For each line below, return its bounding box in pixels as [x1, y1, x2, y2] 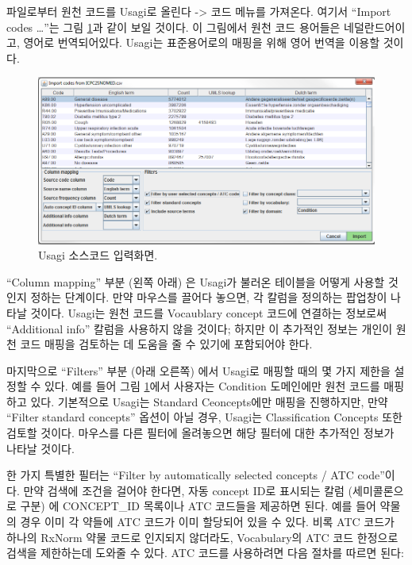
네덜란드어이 [344, 18, 406, 35]
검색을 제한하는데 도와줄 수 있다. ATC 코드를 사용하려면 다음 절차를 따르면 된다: [6, 544, 404, 561]
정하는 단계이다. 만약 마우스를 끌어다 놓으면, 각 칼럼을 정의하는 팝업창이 [30, 289, 387, 306]
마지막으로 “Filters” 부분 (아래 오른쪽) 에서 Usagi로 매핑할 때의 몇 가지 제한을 [6, 362, 391, 379]
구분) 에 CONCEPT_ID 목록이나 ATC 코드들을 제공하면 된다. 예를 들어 [20, 498, 376, 514]
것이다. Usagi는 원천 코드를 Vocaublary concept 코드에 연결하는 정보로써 [30, 304, 387, 321]
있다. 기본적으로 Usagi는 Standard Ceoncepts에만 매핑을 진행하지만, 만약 [30, 393, 388, 409]
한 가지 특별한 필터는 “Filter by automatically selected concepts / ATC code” [6, 467, 385, 483]
